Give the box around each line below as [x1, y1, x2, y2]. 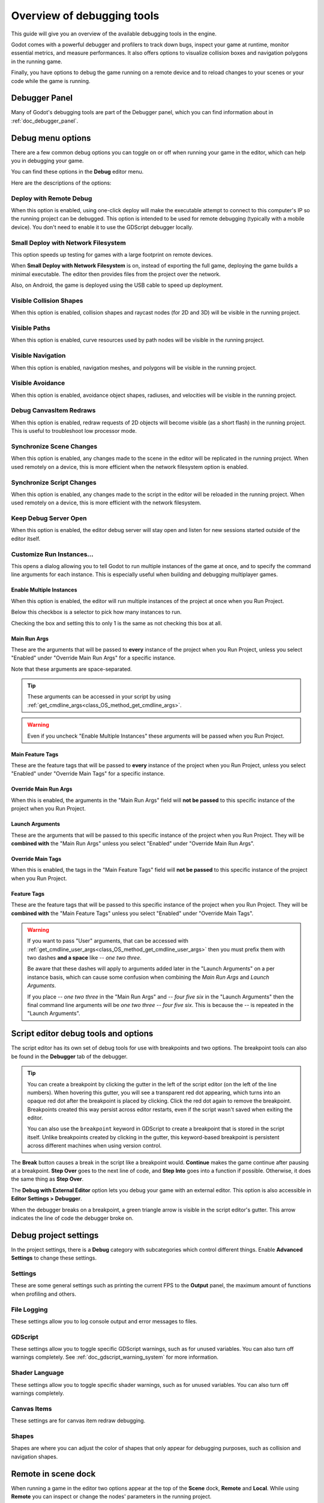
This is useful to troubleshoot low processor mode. [11, 427, 137, 435]
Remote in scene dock [11, 1469, 96, 1479]
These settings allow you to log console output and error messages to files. [11, 1317, 197, 1325]
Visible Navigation [11, 352, 66, 360]
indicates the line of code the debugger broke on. [11, 1214, 134, 1222]
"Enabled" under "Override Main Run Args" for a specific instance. [11, 654, 176, 661]
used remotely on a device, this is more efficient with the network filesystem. [11, 499, 202, 506]
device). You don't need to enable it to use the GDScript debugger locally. [11, 223, 193, 231]
